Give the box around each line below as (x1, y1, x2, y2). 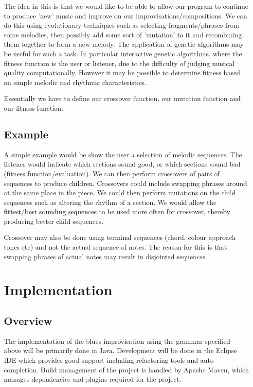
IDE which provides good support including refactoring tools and (4, 355, 199, 365)
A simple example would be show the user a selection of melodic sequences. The (4, 149, 242, 159)
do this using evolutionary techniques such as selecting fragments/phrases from (4, 20, 239, 30)
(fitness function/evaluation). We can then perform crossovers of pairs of (4, 168, 220, 178)
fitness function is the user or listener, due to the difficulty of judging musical (4, 58, 235, 68)
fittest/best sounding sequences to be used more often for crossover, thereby (4, 206, 231, 217)
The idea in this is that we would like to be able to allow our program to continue (4, 1, 248, 11)
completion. (4, 364, 38, 374)
